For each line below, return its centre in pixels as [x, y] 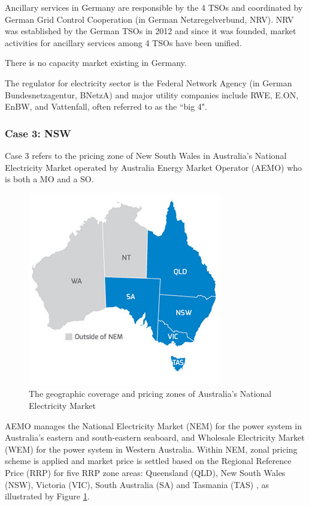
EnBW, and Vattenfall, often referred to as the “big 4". [106, 106]
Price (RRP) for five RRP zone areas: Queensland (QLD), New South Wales [145, 472]
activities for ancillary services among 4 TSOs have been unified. [123, 42]
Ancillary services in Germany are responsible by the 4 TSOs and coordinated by [154, 7]
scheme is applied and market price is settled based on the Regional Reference [148, 461]
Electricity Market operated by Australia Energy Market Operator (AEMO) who [154, 167]
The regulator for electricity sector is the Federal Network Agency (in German [149, 82]
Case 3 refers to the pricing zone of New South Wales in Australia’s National [146, 155]
